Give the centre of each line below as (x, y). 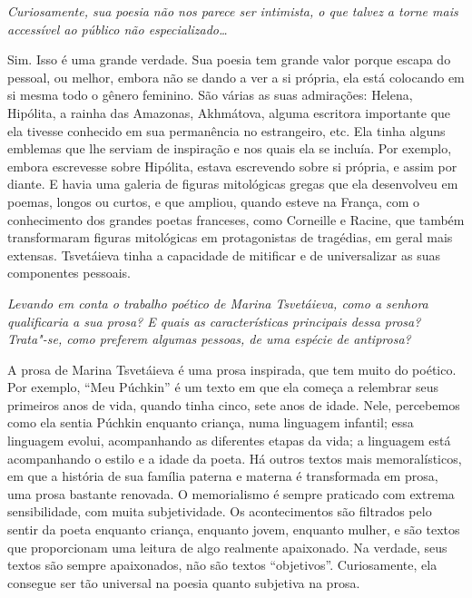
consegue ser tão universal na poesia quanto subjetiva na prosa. (184, 582)
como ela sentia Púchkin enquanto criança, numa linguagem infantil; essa (211, 422)
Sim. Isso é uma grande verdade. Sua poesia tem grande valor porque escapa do (229, 59)
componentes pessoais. (69, 273)
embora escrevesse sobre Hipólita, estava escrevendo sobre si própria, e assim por (232, 166)
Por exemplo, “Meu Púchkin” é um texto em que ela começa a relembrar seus (223, 387)
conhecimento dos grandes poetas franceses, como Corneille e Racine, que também (236, 219)
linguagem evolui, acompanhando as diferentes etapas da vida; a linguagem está (229, 441)
